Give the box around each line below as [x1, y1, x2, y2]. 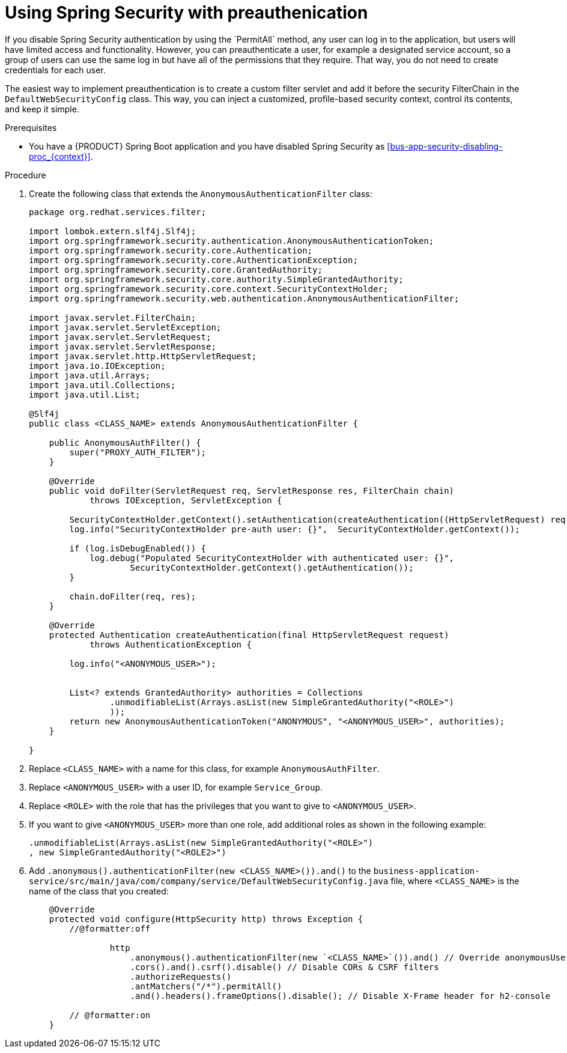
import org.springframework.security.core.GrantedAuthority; [29, 264, 323, 275]
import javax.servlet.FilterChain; [29, 312, 196, 323]
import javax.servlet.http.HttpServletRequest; [29, 351, 257, 361]
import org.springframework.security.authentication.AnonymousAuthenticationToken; [29, 235, 434, 246]
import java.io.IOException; [29, 360, 166, 371]
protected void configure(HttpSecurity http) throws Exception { [49, 914, 363, 924]
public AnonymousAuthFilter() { [49, 437, 201, 448]
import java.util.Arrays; [29, 370, 151, 380]
